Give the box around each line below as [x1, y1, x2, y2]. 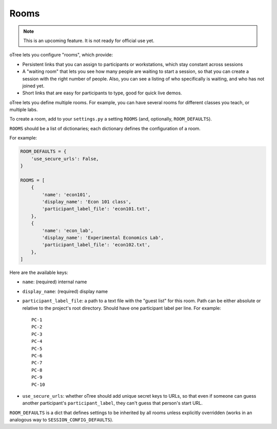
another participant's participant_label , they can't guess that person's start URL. [22, 400, 203, 406]
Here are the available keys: [9, 269, 69, 276]
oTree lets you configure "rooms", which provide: [9, 52, 113, 58]
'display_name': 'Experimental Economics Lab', [42, 235, 164, 241]
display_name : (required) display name [22, 288, 108, 295]
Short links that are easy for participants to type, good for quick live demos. [22, 90, 182, 96]
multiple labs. [9, 107, 38, 113]
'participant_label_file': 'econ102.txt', [42, 242, 151, 248]
